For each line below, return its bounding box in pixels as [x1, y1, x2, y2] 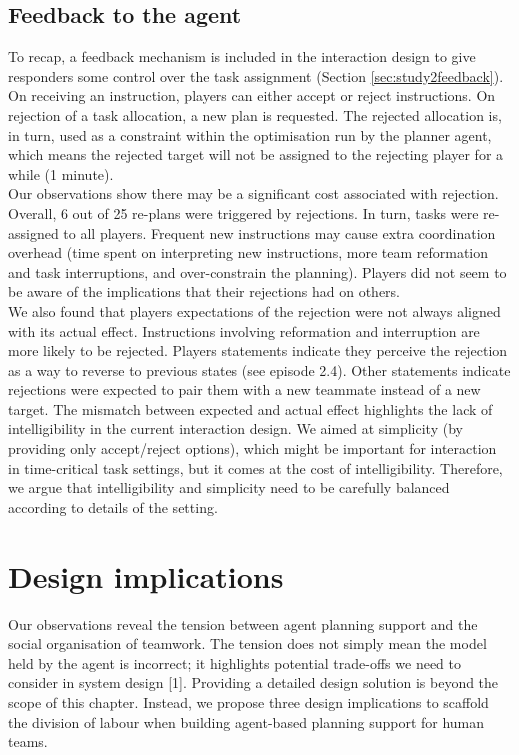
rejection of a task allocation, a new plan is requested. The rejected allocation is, [8, 104, 502, 125]
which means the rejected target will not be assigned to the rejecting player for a [8, 144, 504, 165]
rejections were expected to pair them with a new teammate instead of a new [8, 379, 481, 400]
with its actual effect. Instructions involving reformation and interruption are [8, 320, 480, 341]
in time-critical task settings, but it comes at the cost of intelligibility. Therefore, [8, 457, 503, 478]
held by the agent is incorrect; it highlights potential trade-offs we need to [8, 652, 461, 673]
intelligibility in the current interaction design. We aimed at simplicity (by [8, 418, 463, 439]
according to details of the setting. [8, 496, 218, 517]
